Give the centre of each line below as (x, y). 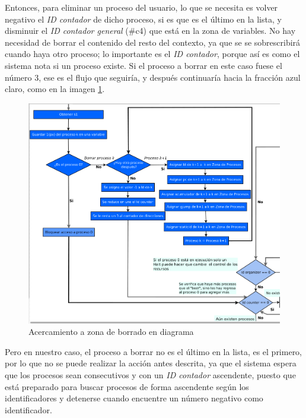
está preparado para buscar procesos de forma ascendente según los (127, 386)
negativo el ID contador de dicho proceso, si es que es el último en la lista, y (143, 19)
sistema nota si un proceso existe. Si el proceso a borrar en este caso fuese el (144, 65)
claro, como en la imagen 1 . (55, 89)
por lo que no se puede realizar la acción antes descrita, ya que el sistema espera (151, 363)
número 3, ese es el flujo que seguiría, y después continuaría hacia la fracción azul (153, 77)
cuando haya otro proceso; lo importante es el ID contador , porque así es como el (152, 54)
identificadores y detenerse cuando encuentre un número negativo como (134, 398)
